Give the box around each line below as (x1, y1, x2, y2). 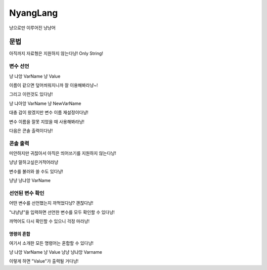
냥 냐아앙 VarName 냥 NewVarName (9, 100, 82, 106)
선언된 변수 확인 (9, 190, 44, 197)
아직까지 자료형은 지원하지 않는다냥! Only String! (9, 50, 103, 56)
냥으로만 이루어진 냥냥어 (9, 25, 56, 31)
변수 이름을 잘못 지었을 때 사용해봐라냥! (9, 119, 85, 125)
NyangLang (9, 7, 58, 18)
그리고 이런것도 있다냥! (9, 91, 53, 97)
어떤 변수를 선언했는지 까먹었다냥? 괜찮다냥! (9, 200, 93, 206)
